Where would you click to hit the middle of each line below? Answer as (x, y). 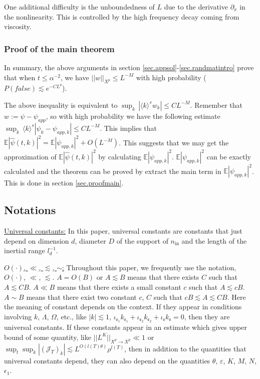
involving (18, 316)
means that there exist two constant (81, 297)
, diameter (90, 240)
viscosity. (18, 26)
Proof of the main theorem (59, 48)
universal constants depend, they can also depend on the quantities (107, 360)
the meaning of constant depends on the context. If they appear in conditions (123, 307)
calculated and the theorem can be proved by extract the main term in (113, 171)
